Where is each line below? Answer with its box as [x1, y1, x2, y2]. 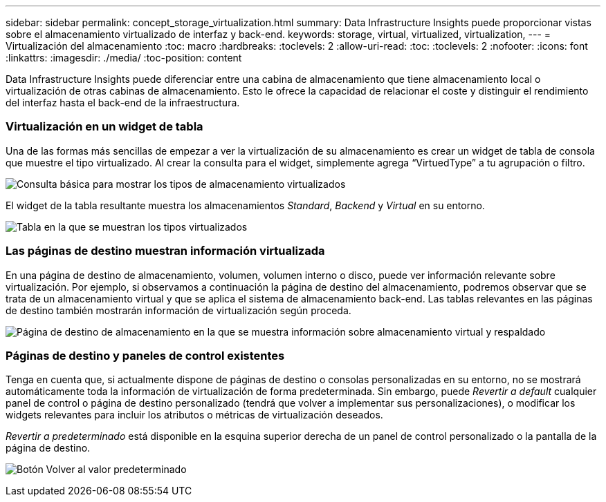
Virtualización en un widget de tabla [6, 119, 203, 134]
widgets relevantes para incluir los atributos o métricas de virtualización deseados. [6, 409, 383, 421]
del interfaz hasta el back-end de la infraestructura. [6, 97, 240, 108]
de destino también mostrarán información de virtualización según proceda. [6, 304, 351, 316]
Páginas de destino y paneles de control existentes [6, 348, 285, 363]
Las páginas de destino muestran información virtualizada [6, 244, 325, 258]
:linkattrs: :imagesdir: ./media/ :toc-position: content [6, 52, 242, 64]
